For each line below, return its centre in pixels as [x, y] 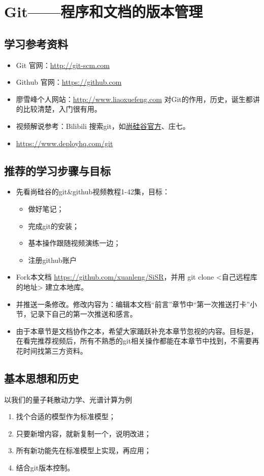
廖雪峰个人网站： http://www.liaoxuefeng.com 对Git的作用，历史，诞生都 [134, 99]
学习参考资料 [36, 43]
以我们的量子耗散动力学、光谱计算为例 [68, 399]
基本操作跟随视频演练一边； [74, 243]
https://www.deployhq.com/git [64, 143]
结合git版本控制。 [45, 468]
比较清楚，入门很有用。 [62, 109]
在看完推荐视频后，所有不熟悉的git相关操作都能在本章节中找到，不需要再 [138, 341]
